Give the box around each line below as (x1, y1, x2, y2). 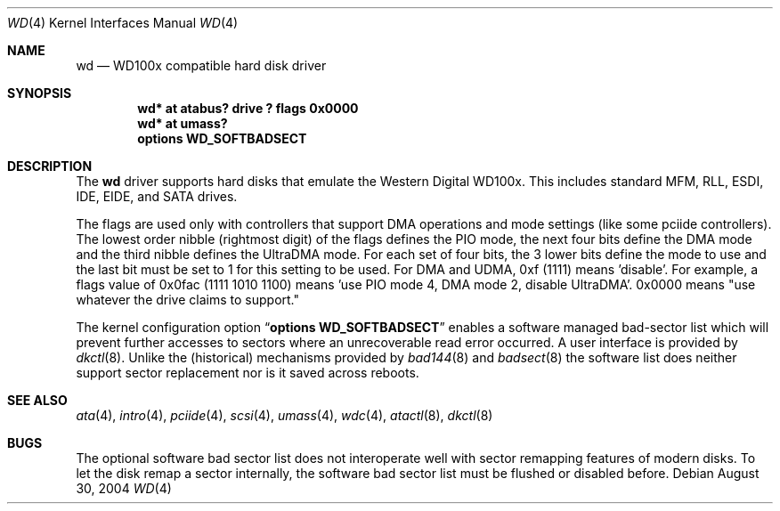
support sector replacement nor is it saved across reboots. (76, 365, 419, 380)
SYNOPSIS (7, 85, 72, 101)
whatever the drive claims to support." (76, 292, 299, 307)
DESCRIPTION (7, 158, 93, 174)
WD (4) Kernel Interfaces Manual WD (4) (7, 15, 239, 30)
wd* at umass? (137, 116, 228, 131)
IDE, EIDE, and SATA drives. (76, 189, 238, 204)
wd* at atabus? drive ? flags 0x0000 (137, 101, 359, 116)
